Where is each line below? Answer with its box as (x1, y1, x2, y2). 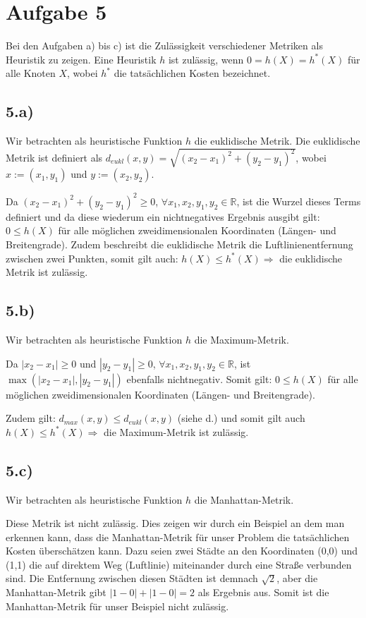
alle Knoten (6, 66, 56, 80)
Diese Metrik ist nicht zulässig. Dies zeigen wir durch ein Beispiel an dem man (6, 516, 345, 531)
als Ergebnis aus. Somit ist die (197, 585, 329, 600)
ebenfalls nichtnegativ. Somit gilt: (126, 371, 272, 386)
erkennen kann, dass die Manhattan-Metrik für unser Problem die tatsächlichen (6, 529, 350, 544)
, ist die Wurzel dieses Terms (236, 193, 361, 208)
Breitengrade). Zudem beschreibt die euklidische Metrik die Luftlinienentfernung (6, 236, 353, 251)
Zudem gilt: (6, 411, 56, 425)
